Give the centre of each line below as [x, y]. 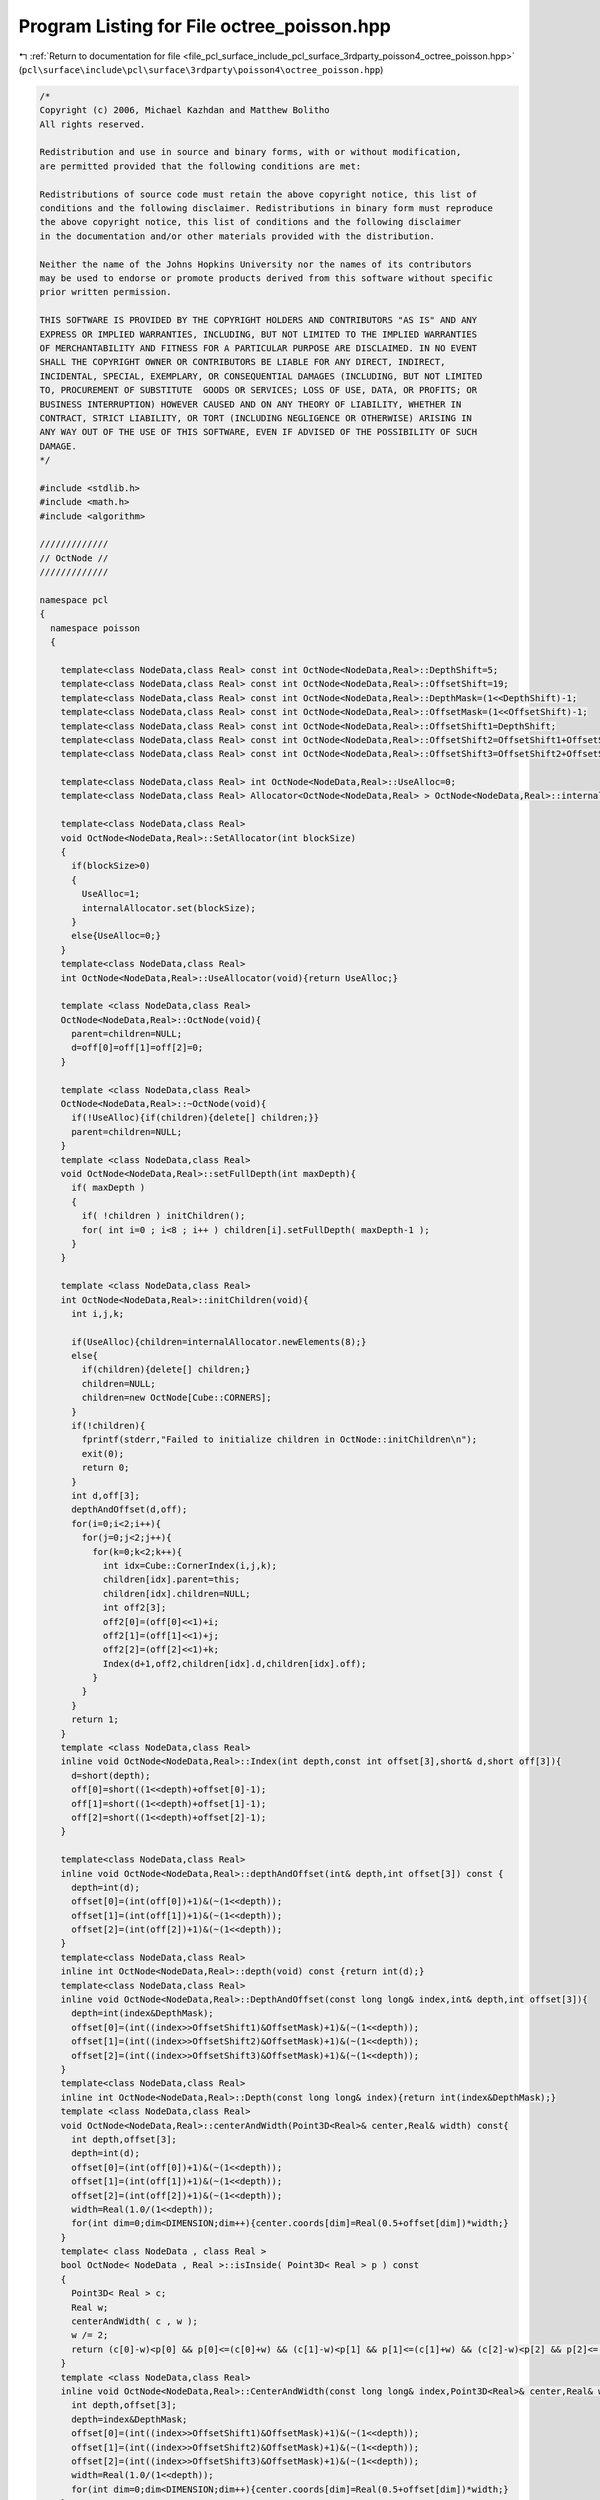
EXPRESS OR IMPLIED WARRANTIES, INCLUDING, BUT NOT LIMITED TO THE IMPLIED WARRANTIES [258, 334]
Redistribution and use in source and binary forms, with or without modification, [250, 152]
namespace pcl [74, 599]
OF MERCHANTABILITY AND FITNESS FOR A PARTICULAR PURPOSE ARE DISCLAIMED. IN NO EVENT [258, 348]
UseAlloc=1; [110, 894]
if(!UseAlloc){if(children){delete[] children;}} [195, 1118]
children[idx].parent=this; [171, 1579]
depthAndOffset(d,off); [129, 1509]
